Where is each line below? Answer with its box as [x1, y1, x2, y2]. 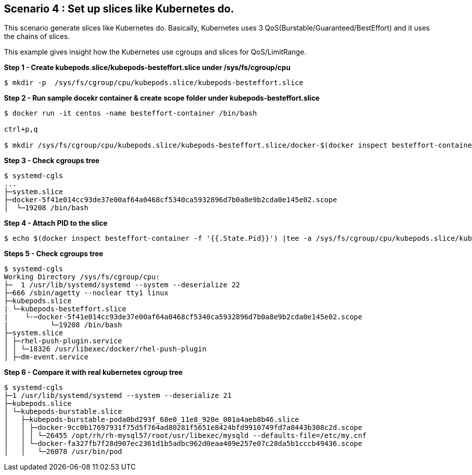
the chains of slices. [4, 32, 70, 41]
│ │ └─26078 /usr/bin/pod [4, 447, 122, 456]
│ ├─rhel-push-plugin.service [4, 337, 122, 345]
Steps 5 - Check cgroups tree [4, 249, 103, 258]
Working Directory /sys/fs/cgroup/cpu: [4, 273, 160, 281]
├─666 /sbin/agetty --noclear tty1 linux [4, 289, 168, 297]
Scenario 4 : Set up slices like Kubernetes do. [4, 3, 234, 15]
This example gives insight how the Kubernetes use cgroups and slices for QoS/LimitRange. [4, 48, 306, 57]
